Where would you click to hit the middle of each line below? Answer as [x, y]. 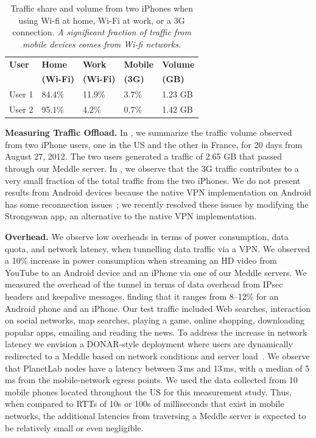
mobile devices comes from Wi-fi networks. [102, 44]
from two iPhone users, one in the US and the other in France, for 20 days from [154, 144]
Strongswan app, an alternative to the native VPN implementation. [131, 216]
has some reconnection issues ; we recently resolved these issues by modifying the [157, 204]
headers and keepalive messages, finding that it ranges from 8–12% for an [142, 296]
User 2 [21, 109]
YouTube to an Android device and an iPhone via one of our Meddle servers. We [156, 272]
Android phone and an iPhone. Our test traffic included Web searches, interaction [158, 308]
